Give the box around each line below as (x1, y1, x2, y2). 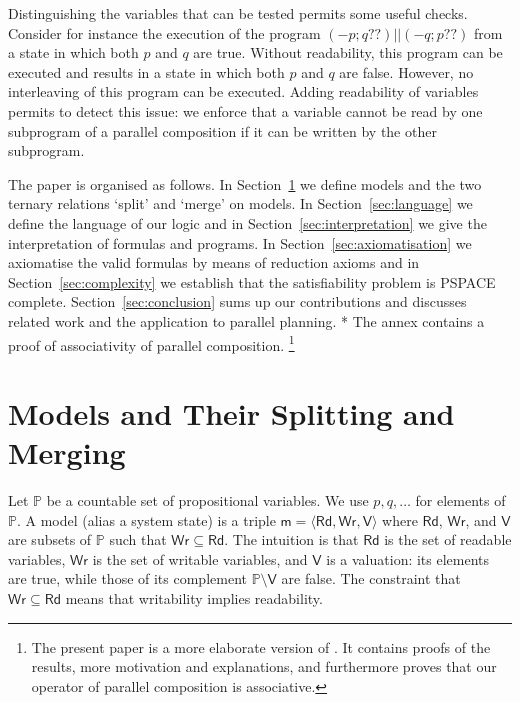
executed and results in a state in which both (8, 61, 285, 82)
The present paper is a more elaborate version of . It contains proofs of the (31, 636, 491, 657)
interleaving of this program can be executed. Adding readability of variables (8, 81, 479, 102)
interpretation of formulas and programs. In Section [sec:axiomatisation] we (8, 232, 472, 253)
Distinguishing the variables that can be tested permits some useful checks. (8, 3, 468, 23)
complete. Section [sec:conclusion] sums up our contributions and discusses (8, 291, 467, 312)
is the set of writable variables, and (92, 548, 308, 569)
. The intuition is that (224, 529, 359, 550)
